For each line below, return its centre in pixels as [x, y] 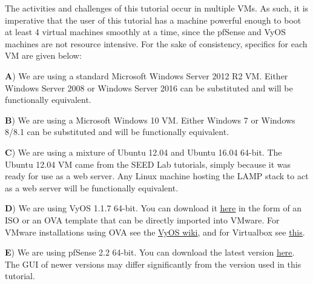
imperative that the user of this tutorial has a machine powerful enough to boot [153, 20]
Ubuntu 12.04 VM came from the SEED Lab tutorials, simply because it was [148, 164]
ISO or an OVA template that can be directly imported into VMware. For [142, 220]
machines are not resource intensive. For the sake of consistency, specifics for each [156, 43]
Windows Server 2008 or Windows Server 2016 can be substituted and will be [149, 88]
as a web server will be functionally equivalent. [92, 187]
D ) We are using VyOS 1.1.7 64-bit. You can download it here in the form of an [153, 208]
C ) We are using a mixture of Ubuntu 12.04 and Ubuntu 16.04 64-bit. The [143, 152]
